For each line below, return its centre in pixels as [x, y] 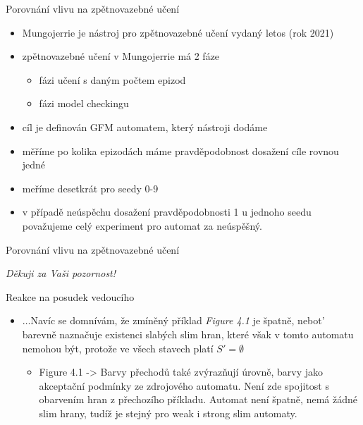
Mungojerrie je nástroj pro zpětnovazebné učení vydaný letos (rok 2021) [178, 32]
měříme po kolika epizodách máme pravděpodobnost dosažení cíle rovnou [180, 150]
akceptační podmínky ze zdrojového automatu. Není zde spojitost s [184, 385]
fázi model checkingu [84, 103]
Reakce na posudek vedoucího [70, 296]
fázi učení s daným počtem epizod [112, 79]
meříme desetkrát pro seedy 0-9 [90, 188]
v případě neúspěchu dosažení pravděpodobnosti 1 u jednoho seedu [167, 212]
